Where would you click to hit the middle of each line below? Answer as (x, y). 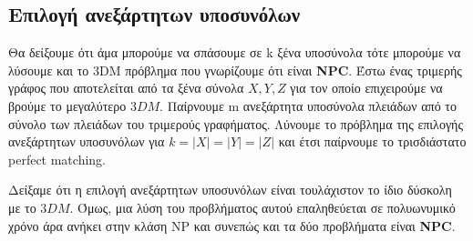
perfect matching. (57, 159)
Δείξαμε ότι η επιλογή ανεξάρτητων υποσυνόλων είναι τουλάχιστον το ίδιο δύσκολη (230, 190)
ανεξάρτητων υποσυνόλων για (87, 141)
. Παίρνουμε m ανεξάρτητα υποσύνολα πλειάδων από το (308, 105)
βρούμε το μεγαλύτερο (67, 105)
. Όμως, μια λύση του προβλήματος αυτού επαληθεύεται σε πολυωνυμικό (262, 207)
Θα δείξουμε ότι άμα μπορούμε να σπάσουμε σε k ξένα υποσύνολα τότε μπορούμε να (235, 52)
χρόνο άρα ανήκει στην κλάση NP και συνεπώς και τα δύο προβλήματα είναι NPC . (232, 225)
